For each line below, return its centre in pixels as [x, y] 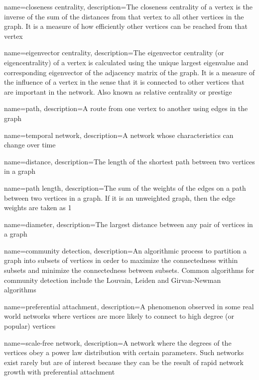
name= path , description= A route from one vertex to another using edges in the [126, 108]
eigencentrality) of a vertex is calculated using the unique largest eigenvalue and [126, 62]
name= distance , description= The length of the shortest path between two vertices [129, 161]
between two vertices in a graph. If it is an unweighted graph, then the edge [120, 197]
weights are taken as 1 [38, 207]
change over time [30, 145]
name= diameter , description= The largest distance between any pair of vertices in [129, 224]
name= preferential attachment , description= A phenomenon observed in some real [129, 306]
